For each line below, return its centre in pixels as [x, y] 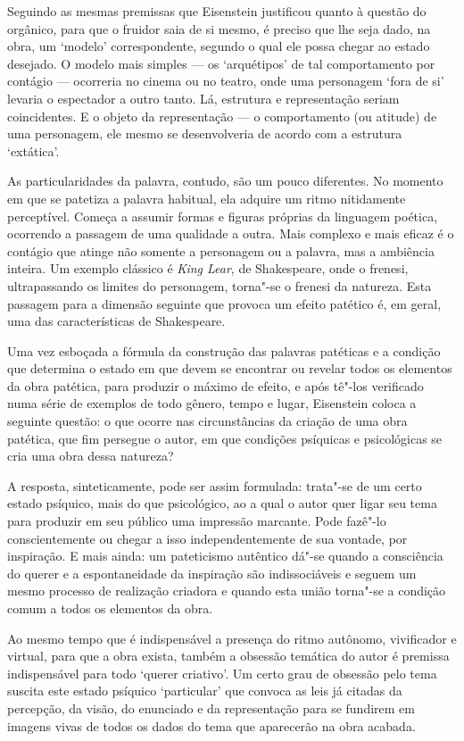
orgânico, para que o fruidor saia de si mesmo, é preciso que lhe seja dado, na [219, 28]
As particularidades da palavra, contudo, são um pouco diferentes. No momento [225, 181]
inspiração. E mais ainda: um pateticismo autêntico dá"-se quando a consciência [225, 556]
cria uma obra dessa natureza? [91, 456]
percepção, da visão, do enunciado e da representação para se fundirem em [211, 708]
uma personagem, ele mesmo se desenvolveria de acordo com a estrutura [205, 133]
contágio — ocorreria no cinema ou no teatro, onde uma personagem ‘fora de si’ [226, 81]
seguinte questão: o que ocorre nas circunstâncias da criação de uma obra [207, 421]
